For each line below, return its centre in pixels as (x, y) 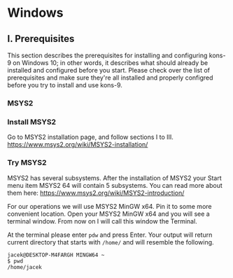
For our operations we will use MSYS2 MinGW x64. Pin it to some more (110, 206)
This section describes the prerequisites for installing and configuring (107, 55)
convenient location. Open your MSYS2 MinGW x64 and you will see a (108, 214)
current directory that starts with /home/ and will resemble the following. (111, 242)
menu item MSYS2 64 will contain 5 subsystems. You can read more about (115, 185)
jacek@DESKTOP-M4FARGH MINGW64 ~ (56, 255)
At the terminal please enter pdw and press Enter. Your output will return (110, 235)
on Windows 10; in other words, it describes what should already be (111, 63)
